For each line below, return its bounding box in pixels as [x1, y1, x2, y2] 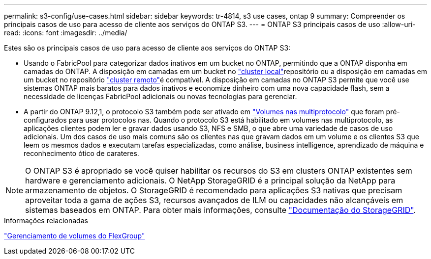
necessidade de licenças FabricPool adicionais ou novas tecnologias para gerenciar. [24, 92, 297, 101]
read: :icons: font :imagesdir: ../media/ [4, 28, 127, 37]
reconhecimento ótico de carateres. [24, 149, 139, 157]
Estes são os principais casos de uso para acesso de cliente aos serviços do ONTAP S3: [4, 44, 291, 52]
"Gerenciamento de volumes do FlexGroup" [4, 232, 145, 240]
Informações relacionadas [4, 216, 88, 225]
